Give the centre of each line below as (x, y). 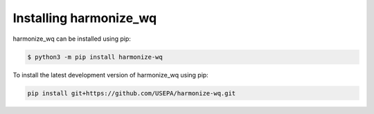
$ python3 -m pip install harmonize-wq (95, 57)
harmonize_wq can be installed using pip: (72, 39)
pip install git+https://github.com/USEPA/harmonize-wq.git (132, 93)
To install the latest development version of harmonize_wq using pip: (111, 75)
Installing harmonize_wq (85, 18)
